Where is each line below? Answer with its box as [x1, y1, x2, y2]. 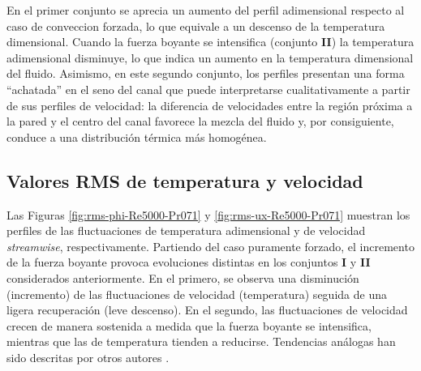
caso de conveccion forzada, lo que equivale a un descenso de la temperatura [6, 17, 385, 34]
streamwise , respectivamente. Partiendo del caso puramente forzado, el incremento [6, 237, 415, 254]
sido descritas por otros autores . [6, 348, 170, 365]
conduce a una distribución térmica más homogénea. [6, 128, 267, 145]
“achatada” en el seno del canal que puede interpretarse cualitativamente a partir [6, 80, 410, 97]
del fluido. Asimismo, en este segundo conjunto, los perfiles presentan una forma [6, 65, 405, 82]
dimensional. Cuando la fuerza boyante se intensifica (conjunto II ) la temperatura [6, 33, 415, 50]
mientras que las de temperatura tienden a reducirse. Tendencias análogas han [6, 333, 396, 350]
